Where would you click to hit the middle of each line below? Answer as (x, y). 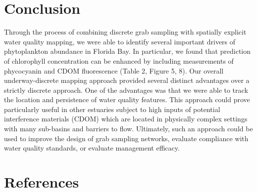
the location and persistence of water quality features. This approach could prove (127, 99)
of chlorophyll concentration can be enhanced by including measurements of (119, 60)
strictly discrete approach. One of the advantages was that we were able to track (126, 90)
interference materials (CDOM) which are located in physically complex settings (126, 119)
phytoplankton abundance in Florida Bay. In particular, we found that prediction (128, 51)
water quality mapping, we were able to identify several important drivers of (120, 41)
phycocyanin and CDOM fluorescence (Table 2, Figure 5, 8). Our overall (114, 70)
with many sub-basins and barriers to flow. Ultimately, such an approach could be (128, 129)
